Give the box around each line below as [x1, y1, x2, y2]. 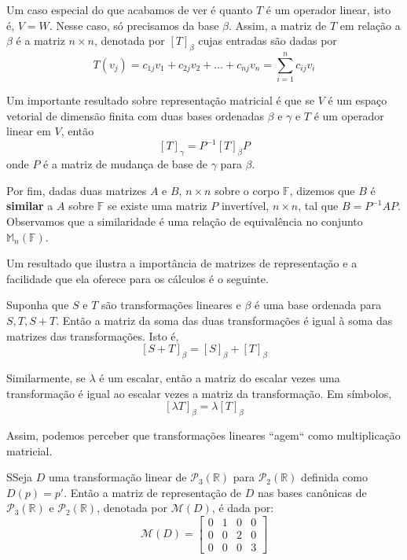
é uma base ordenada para [255, 297, 382, 313]
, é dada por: [211, 499, 274, 516]
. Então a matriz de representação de [64, 484, 242, 500]
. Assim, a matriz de [229, 17, 327, 33]
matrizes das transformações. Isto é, [6, 327, 179, 344]
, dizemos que [289, 182, 355, 198]
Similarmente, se [6, 369, 86, 385]
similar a [6, 197, 53, 214]
